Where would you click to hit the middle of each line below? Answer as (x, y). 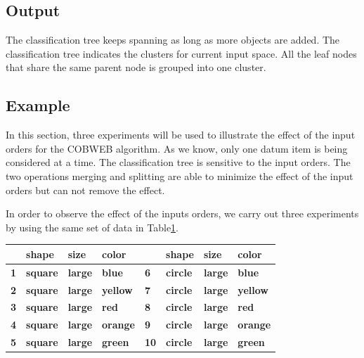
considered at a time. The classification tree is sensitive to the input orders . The (178, 162)
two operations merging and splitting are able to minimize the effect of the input (180, 175)
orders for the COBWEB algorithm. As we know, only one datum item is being (177, 148)
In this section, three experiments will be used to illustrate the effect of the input (181, 135)
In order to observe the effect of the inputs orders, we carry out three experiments (182, 213)
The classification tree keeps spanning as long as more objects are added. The (173, 40)
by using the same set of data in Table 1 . (92, 227)
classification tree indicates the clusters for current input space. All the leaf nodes (181, 53)
